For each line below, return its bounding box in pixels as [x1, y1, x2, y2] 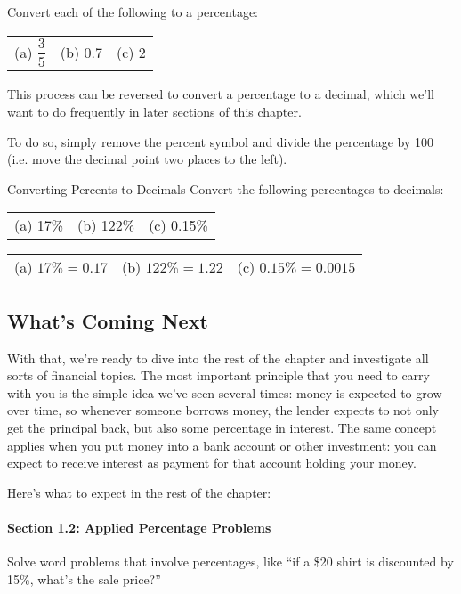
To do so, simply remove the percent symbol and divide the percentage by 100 [7, 132, 434, 151]
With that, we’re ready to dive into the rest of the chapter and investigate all [7, 348, 429, 367]
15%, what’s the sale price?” [7, 569, 161, 588]
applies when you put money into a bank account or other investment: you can [7, 435, 437, 454]
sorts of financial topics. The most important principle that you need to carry [7, 366, 430, 385]
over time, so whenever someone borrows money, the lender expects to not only [7, 401, 440, 419]
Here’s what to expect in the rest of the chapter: [7, 483, 271, 501]
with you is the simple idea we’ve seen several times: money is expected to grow [7, 383, 442, 402]
